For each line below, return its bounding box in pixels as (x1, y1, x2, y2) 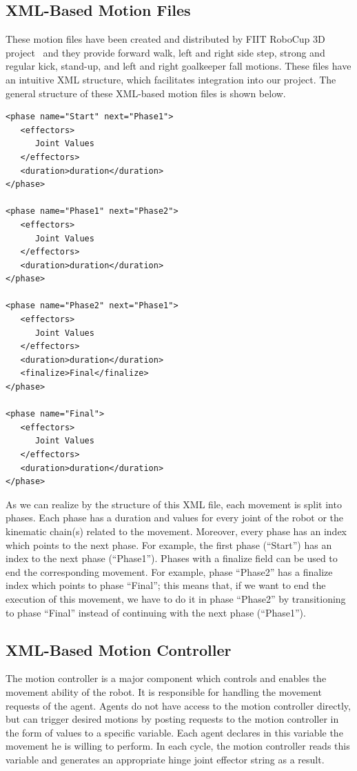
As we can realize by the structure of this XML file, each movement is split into (6, 497, 342, 511)
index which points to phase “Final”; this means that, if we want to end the (6, 578, 326, 592)
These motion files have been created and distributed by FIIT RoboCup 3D (6, 32, 325, 46)
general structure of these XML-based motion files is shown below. (6, 86, 286, 100)
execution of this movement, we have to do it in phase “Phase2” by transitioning (6, 591, 346, 605)
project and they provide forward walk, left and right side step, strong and (6, 45, 325, 59)
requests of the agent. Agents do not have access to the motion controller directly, (6, 698, 351, 712)
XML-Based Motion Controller (6, 639, 232, 660)
